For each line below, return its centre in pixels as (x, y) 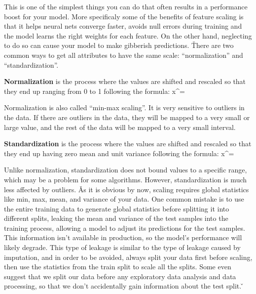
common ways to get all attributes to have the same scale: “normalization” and (124, 55)
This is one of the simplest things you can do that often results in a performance (126, 6)
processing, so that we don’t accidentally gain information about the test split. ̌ (124, 286)
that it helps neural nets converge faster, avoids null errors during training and (123, 26)
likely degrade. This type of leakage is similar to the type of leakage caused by (122, 247)
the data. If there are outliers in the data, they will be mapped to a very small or (127, 117)
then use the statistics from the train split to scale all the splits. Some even (118, 267)
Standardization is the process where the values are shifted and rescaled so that (128, 144)
